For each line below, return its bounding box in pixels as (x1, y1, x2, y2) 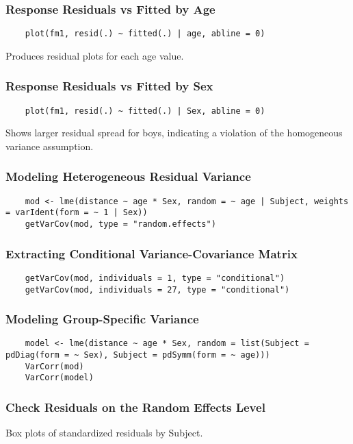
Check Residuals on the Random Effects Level (5, 399, 265, 416)
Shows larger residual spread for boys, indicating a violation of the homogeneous (5, 125, 343, 140)
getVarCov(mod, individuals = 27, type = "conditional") (25, 284, 290, 295)
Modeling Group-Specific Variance (5, 310, 199, 328)
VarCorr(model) (25, 373, 94, 383)
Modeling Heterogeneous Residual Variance (5, 168, 251, 185)
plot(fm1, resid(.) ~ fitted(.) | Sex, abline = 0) (25, 106, 265, 116)
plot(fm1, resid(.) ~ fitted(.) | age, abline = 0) (25, 29, 265, 39)
